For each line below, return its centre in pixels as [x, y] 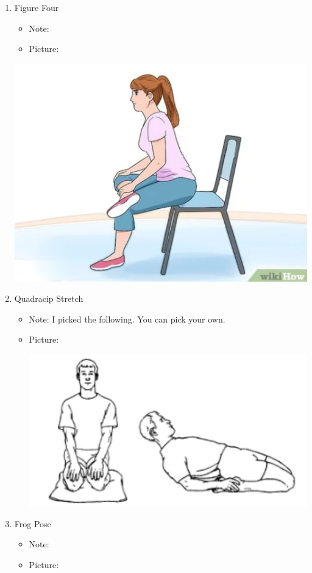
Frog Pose [33, 523]
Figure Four [37, 7]
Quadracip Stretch [49, 298]
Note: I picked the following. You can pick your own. [127, 319]
